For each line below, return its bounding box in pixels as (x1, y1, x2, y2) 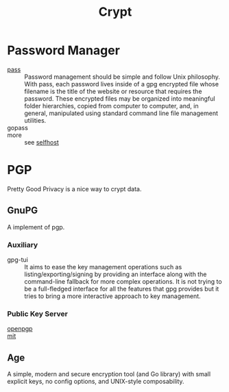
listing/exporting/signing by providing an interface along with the (24, 270, 207, 278)
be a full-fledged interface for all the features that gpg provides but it (24, 284, 219, 293)
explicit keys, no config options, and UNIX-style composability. (7, 378, 184, 386)
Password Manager (7, 42, 120, 58)
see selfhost (24, 138, 60, 146)
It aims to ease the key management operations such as (24, 262, 182, 271)
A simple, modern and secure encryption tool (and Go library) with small (7, 370, 211, 378)
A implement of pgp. (7, 223, 65, 231)
